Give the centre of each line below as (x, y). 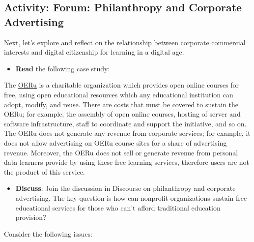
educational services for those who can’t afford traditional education (118, 207)
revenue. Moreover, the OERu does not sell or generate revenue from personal (121, 152)
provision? (31, 217)
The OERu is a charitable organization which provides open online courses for (122, 85)
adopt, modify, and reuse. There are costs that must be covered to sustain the (121, 104)
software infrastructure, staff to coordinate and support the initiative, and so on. (125, 123)
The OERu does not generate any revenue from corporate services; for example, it (127, 133)
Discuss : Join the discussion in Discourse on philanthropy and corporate (126, 188)
